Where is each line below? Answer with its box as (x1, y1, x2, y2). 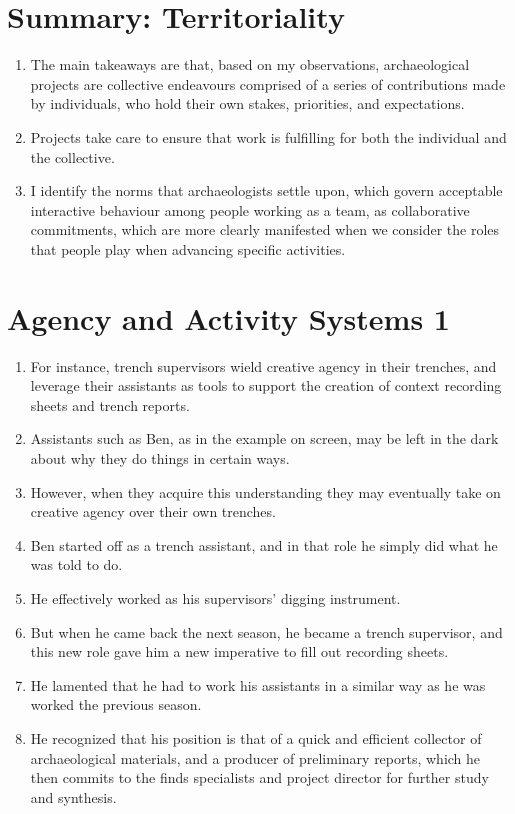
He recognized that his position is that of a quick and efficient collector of (30, 727, 482, 748)
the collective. (30, 146, 115, 167)
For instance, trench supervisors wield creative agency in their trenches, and (30, 355, 497, 376)
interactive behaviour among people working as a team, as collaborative (30, 199, 470, 220)
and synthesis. (30, 786, 117, 807)
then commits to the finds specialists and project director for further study (30, 767, 489, 788)
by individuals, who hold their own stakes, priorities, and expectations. (30, 93, 465, 114)
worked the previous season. (30, 694, 202, 715)
